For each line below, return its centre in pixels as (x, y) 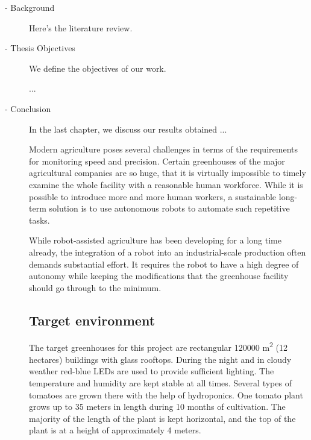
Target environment (92, 320)
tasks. (39, 220)
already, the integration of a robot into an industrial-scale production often (168, 252)
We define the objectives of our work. (98, 68)
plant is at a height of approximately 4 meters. (115, 430)
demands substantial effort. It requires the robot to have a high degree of (164, 264)
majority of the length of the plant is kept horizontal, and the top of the (162, 418)
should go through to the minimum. (95, 287)
